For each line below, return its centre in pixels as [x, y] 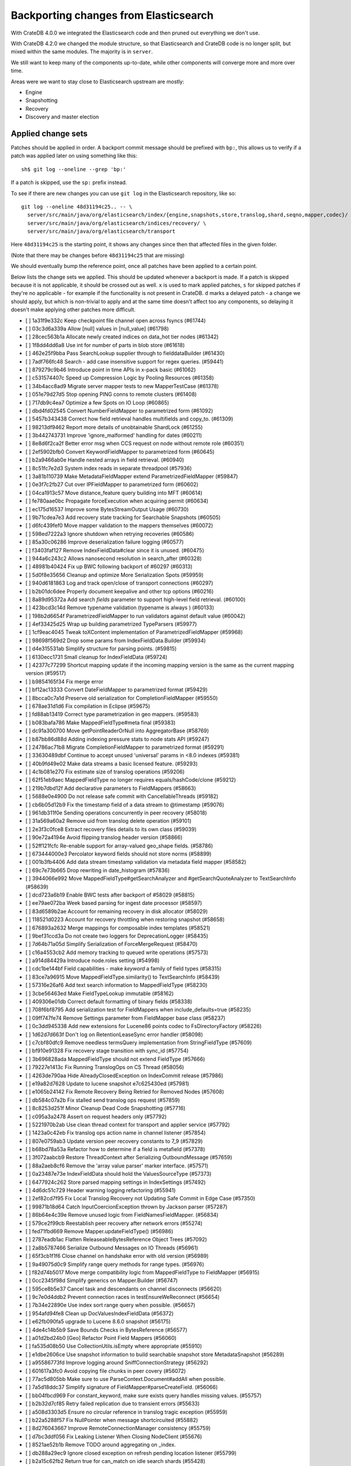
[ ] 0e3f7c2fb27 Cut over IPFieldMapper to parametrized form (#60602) [112, 484]
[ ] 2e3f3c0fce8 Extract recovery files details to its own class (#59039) [111, 829]
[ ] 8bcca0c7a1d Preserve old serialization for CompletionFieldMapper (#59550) [122, 698]
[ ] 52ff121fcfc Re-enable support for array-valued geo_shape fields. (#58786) [119, 846]
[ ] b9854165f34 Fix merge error [64, 681]
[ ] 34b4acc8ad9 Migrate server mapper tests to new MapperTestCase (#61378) [122, 386]
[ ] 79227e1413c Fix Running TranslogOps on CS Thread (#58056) [105, 1067]
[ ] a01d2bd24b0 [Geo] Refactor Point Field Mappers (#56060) [101, 1338]
